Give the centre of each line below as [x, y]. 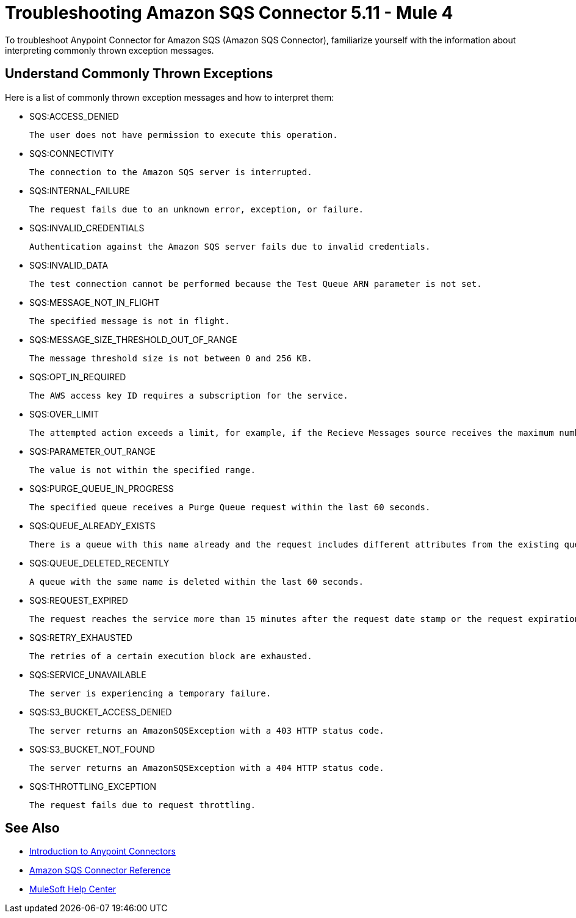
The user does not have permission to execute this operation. [184, 135]
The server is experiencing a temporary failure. [150, 693]
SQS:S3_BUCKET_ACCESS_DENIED [101, 712]
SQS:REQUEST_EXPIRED [79, 600]
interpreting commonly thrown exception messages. [110, 50]
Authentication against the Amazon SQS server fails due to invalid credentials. [230, 246]
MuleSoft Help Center [73, 889]
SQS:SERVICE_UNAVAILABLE [88, 674]
